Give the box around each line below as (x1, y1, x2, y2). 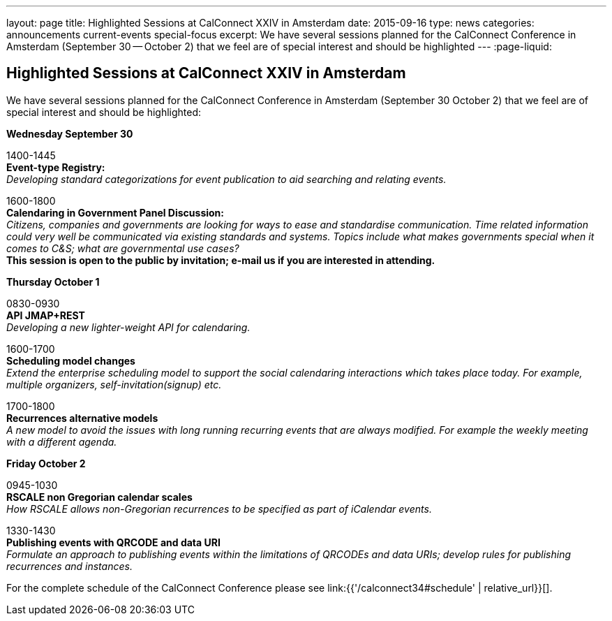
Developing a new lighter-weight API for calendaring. (6, 321, 251, 333)
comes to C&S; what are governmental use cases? (6, 242, 239, 254)
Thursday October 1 (6, 275, 100, 288)
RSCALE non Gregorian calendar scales (6, 490, 193, 503)
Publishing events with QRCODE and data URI (6, 536, 221, 548)
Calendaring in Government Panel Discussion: (6, 206, 224, 219)
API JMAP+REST (6, 309, 85, 321)
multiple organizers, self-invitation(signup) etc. (6, 378, 222, 390)
